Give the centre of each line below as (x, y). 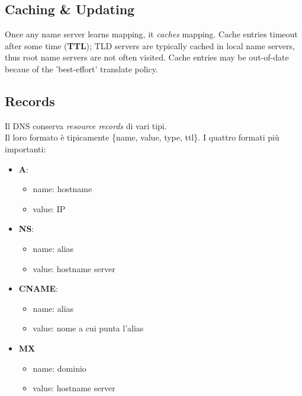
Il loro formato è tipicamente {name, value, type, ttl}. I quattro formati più (142, 137)
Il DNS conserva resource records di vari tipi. (86, 125)
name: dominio (60, 368)
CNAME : (38, 288)
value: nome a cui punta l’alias (88, 328)
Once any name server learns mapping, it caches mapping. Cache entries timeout (151, 34)
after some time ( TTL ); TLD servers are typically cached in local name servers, (150, 45)
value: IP (49, 208)
